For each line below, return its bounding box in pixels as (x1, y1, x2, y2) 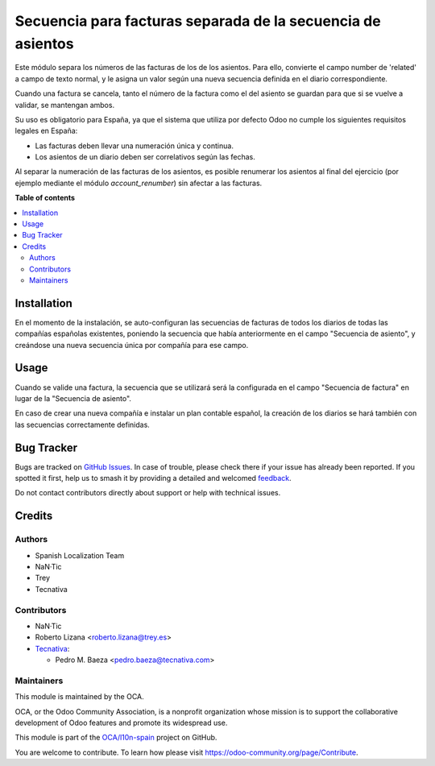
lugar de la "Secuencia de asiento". (14, 393, 132, 403)
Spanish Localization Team (35, 550, 125, 560)
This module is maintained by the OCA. (14, 692, 144, 702)
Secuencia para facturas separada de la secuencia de (14, 12, 382, 30)
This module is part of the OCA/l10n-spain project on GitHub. (14, 733, 217, 743)
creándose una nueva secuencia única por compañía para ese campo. (14, 340, 249, 350)
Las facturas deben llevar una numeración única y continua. (35, 141, 234, 151)
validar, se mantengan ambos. (14, 100, 115, 110)
